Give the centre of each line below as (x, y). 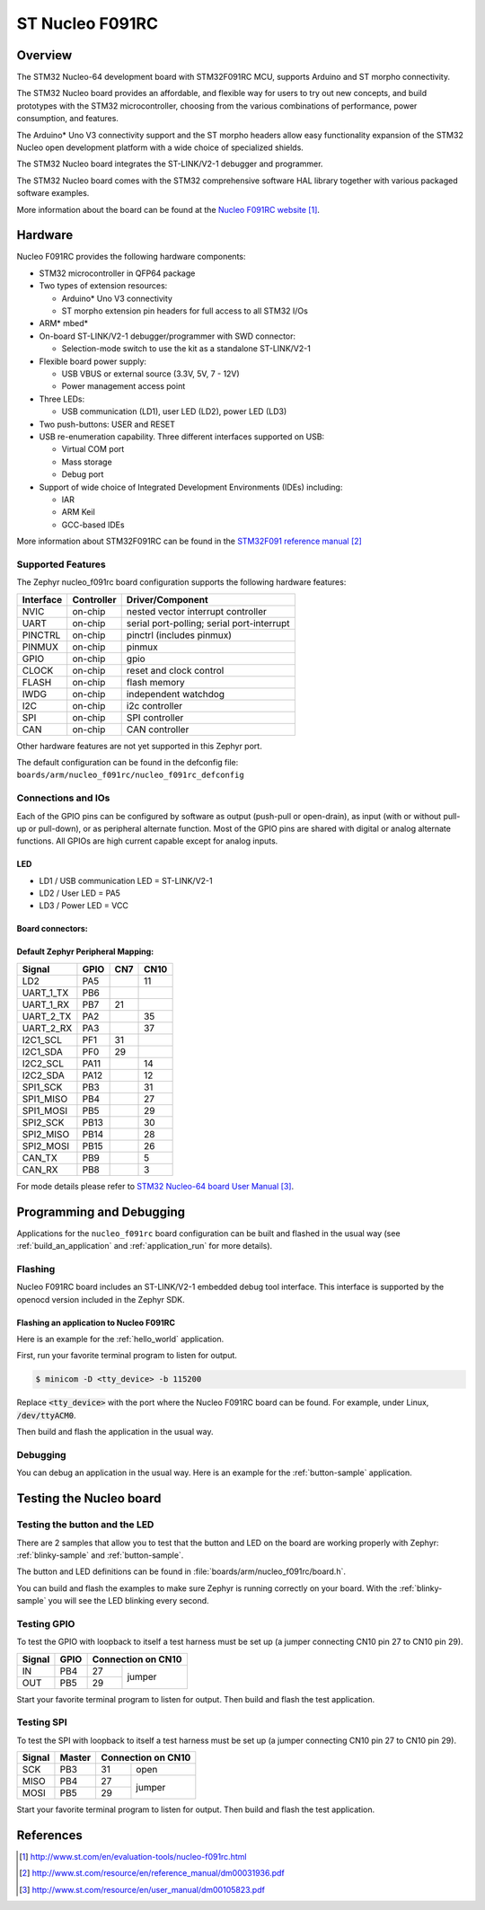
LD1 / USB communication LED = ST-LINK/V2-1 (126, 880)
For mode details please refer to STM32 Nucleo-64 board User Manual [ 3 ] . (155, 1186)
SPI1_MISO (45, 1099)
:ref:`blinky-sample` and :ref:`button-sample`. (100, 1555)
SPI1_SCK (42, 1087)
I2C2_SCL (43, 1063)
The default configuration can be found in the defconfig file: (128, 762)
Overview (44, 55)
